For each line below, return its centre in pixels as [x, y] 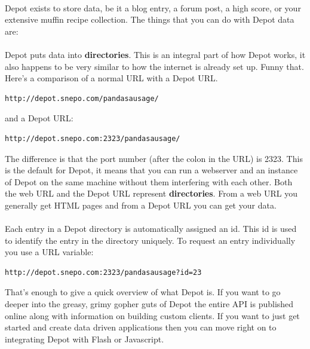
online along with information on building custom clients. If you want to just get [152, 315]
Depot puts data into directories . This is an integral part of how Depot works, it [155, 54]
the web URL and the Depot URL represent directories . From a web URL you [151, 193]
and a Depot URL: [39, 118]
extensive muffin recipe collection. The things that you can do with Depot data [150, 19]
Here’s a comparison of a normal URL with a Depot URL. [111, 78]
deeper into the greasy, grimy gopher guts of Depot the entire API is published [149, 304]
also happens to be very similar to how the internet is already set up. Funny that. [154, 66]
